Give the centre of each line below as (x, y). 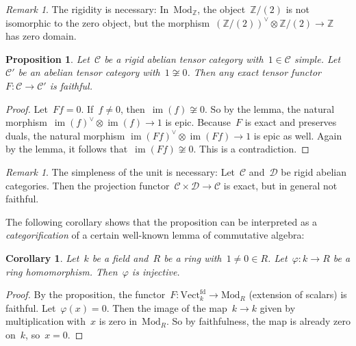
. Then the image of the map (167, 307)
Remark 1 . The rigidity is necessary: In (87, 9)
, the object (221, 9)
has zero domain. (41, 36)
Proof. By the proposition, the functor (86, 294)
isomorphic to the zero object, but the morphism (108, 22)
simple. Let (317, 58)
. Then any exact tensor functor (254, 72)
